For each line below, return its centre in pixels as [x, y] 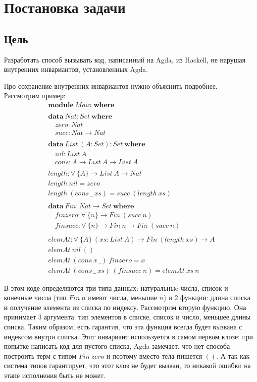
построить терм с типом [40, 355]
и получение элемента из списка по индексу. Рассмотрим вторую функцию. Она [125, 307]
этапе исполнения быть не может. [55, 375]
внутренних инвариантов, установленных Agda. [76, 69]
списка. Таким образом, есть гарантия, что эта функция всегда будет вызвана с [123, 327]
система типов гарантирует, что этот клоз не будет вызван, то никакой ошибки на [128, 365]
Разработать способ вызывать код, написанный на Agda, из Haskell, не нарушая [125, 59]
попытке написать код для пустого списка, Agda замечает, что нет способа [117, 346]
